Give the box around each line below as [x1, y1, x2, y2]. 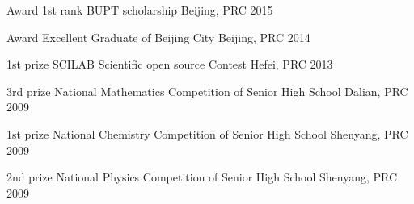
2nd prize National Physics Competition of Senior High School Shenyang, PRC [6, 169, 398, 185]
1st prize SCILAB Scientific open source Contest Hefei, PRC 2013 [6, 56, 333, 73]
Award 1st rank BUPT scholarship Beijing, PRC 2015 [6, 2, 273, 18]
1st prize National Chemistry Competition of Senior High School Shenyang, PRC [6, 125, 408, 142]
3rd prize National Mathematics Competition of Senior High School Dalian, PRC [6, 82, 408, 99]
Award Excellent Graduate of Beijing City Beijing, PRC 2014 [6, 28, 310, 45]
